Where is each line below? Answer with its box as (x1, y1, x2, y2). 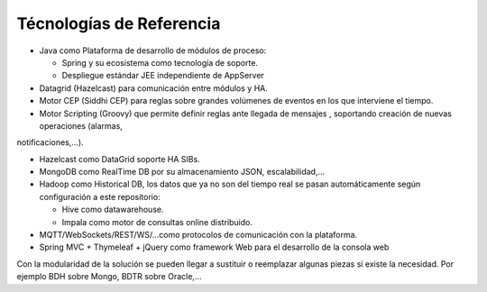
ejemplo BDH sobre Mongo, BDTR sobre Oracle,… (16, 271, 202, 282)
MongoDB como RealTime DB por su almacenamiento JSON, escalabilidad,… (39, 167, 326, 178)
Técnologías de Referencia (16, 14, 221, 33)
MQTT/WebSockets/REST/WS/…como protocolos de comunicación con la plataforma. (39, 230, 358, 241)
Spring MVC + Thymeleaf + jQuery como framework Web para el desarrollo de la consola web (39, 242, 390, 252)
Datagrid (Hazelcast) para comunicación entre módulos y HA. (39, 82, 268, 94)
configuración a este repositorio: (39, 191, 161, 202)
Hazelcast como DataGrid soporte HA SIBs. (39, 153, 200, 164)
